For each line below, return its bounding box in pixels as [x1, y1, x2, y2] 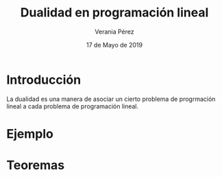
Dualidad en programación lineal [20, 5, 209, 21]
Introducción [6, 72, 82, 87]
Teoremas [6, 158, 65, 173]
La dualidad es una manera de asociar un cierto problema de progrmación [6, 95, 216, 103]
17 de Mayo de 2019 [86, 40, 143, 49]
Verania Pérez [95, 27, 134, 36]
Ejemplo [6, 126, 54, 141]
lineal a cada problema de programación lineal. [6, 102, 139, 110]
